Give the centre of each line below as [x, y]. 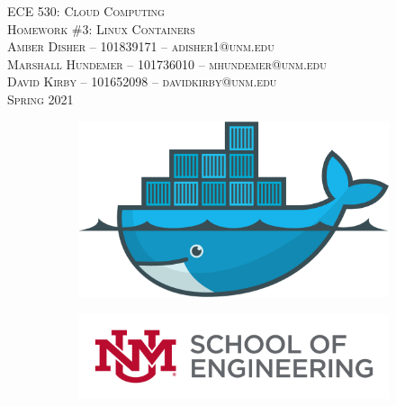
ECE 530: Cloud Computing [86, 11]
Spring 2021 [40, 99]
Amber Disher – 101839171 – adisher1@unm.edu [141, 46]
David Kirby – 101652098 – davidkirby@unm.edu [142, 81]
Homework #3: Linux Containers [101, 28]
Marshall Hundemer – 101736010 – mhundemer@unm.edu [167, 63]
